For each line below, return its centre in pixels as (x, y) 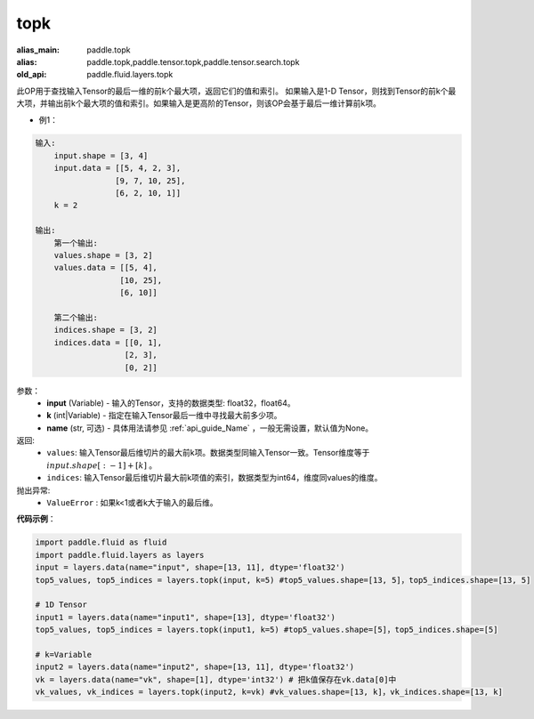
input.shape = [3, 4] (101, 155)
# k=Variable (64, 654)
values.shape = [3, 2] (103, 255)
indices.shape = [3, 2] (105, 330)
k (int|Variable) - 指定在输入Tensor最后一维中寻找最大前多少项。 (164, 416)
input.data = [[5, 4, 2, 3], (117, 168)
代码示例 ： (36, 519)
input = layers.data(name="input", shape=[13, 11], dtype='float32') (190, 568)
